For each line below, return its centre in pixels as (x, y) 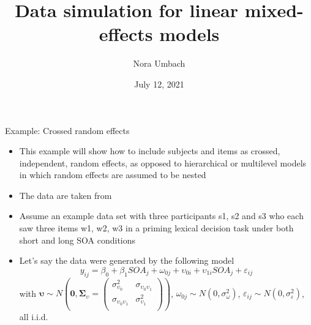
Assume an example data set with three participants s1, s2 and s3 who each (161, 216)
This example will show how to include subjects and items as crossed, (150, 151)
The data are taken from (66, 195)
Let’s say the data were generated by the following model (127, 260)
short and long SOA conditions (77, 240)
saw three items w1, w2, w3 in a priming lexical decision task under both (156, 228)
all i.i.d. (34, 316)
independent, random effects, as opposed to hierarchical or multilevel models (163, 162)
